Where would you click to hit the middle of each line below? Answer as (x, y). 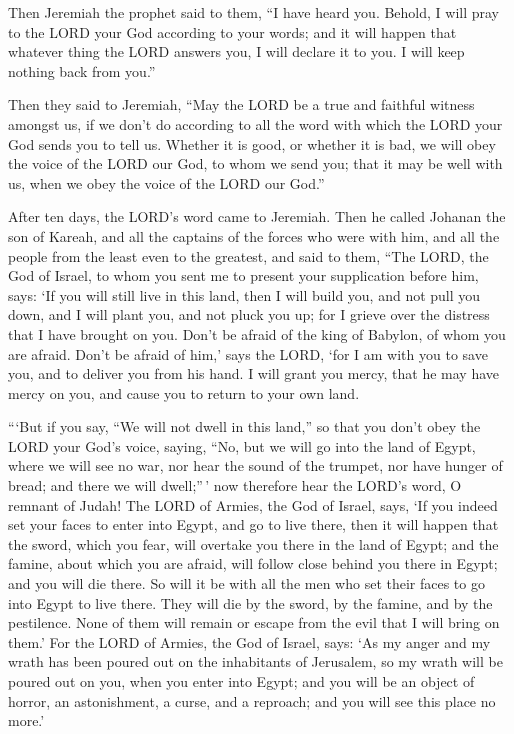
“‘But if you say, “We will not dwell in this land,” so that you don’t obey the (244, 426)
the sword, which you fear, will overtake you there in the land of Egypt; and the (253, 543)
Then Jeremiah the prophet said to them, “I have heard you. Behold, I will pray (254, 12)
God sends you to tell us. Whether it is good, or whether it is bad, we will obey (252, 143)
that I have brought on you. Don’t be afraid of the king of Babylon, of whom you (257, 333)
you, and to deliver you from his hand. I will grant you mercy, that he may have (254, 373)
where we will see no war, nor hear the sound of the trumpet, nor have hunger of (255, 465)
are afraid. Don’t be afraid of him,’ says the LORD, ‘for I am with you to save (248, 353)
